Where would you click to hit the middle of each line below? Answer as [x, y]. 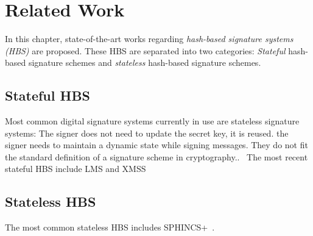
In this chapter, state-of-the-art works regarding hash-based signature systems [149, 39]
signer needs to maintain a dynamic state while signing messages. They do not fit [156, 145]
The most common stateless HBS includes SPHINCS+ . [110, 227]
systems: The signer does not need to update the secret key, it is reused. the [147, 133]
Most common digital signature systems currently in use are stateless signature [152, 121]
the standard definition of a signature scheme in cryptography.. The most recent [156, 156]
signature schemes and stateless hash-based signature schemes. [145, 63]
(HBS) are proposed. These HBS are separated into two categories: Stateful [145, 50]
